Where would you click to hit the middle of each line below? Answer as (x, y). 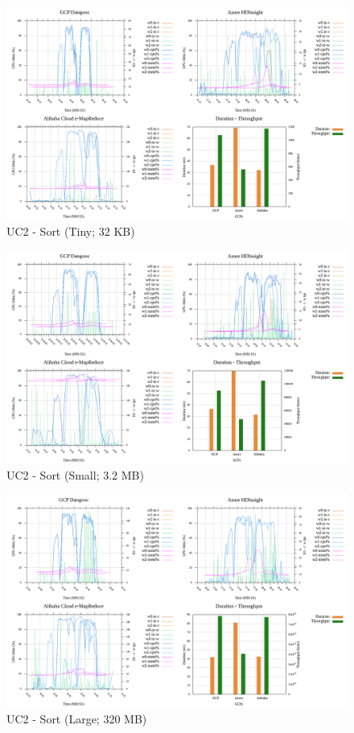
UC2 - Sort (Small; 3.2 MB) (75, 474)
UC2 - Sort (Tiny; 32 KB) (71, 231)
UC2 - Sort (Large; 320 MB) (77, 718)
